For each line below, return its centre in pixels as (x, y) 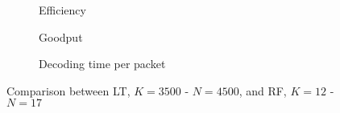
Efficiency (62, 10)
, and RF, (263, 90)
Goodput (61, 36)
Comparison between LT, (68, 90)
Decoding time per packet (102, 64)
